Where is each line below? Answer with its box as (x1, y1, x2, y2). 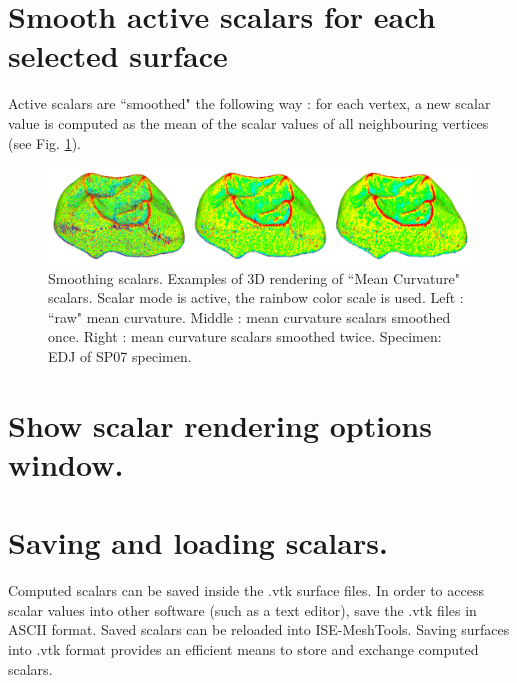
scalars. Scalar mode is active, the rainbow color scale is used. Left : (48, 287, 464, 308)
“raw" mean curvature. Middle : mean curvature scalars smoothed (48, 306, 451, 327)
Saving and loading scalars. (8, 522, 388, 563)
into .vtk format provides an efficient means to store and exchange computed (8, 639, 479, 660)
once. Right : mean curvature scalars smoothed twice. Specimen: (48, 326, 442, 347)
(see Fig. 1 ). (8, 132, 81, 153)
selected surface (8, 35, 228, 76)
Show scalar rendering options (8, 404, 432, 445)
